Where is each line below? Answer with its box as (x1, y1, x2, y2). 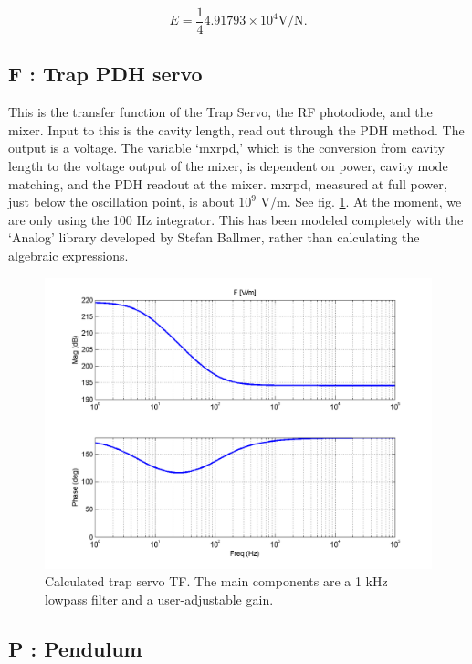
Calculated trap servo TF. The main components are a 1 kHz (45, 572, 388, 591)
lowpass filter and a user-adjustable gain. (45, 589, 274, 608)
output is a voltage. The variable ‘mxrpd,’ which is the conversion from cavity (8, 138, 445, 157)
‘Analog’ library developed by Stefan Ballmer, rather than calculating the (8, 228, 420, 247)
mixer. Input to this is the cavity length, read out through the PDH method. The (8, 120, 465, 139)
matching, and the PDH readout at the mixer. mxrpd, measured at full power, (8, 174, 447, 193)
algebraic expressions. (8, 246, 129, 265)
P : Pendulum (8, 634, 142, 662)
